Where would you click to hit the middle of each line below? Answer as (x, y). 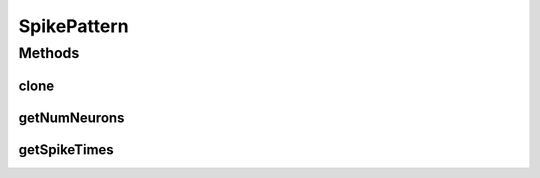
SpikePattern (73, 26)
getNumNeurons (71, 117)
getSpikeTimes (66, 149)
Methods (49, 53)
